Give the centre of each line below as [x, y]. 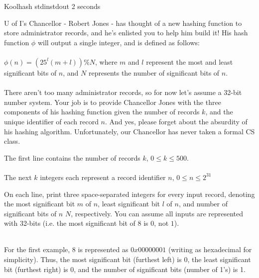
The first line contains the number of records [72, 157]
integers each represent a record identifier [103, 177]
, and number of [203, 204]
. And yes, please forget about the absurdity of [176, 121]
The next [18, 177]
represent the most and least [190, 61]
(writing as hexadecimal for [210, 249]
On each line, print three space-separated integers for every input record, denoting [129, 194]
